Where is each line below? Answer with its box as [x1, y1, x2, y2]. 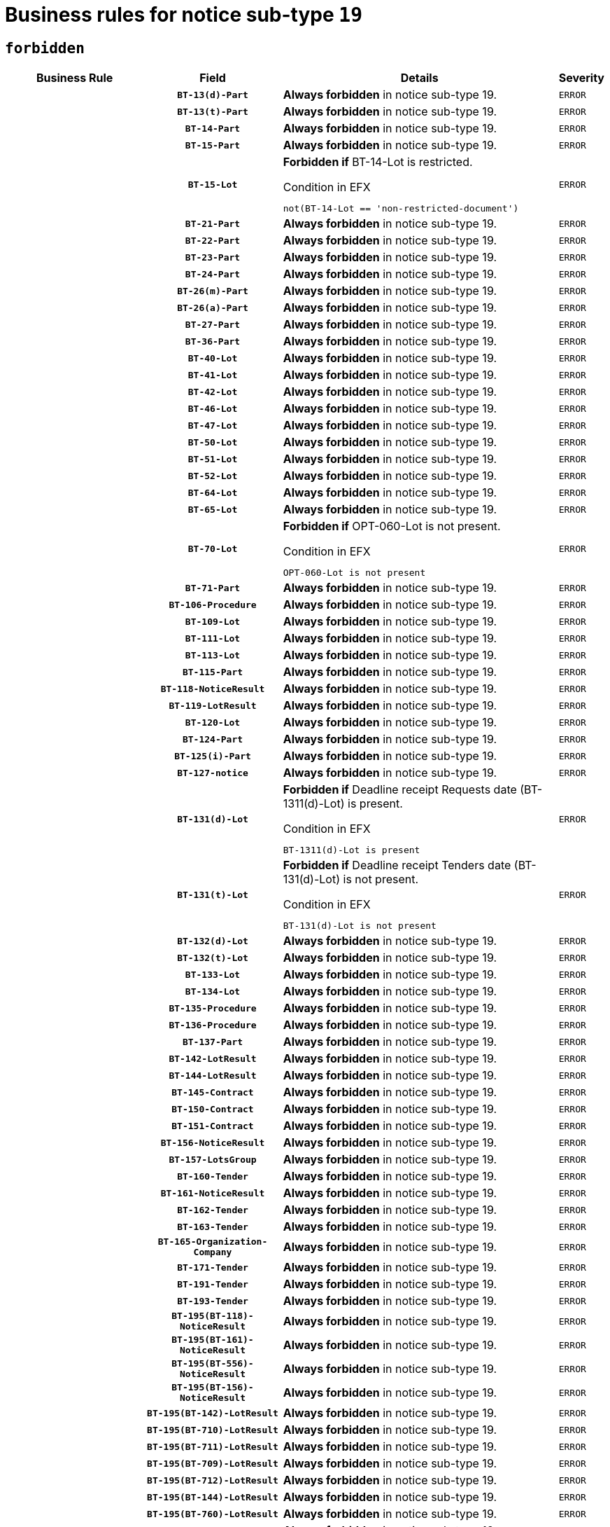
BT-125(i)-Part [174, 750, 251, 761]
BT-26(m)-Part [177, 285, 248, 296]
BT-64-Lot [187, 487, 238, 498]
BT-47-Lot [187, 420, 238, 431]
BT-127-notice [177, 767, 248, 778]
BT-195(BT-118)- [171, 1311, 254, 1322]
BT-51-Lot [187, 453, 238, 464]
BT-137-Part [182, 1036, 243, 1047]
